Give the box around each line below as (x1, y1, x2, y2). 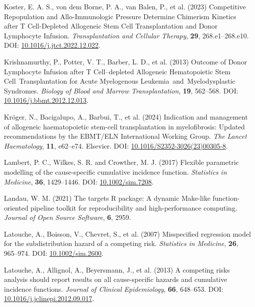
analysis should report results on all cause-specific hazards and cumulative (4, 274, 227, 284)
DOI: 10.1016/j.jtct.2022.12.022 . (4, 40, 101, 50)
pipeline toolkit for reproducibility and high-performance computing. (30, 202, 237, 213)
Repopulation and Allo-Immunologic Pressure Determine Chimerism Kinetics (4, 11, 236, 21)
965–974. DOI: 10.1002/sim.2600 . (4, 248, 104, 258)
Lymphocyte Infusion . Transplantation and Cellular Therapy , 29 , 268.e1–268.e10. (4, 30, 249, 40)
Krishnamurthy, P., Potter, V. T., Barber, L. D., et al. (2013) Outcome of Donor (4, 56, 247, 66)
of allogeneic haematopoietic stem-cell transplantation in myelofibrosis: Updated (4, 121, 245, 131)
